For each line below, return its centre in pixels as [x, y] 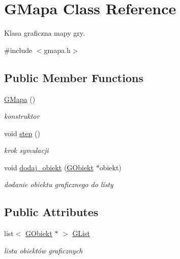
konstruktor [22, 116]
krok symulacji [26, 150]
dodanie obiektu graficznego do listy [59, 184]
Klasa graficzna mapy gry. [44, 33]
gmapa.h [57, 50]
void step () [22, 133]
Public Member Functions [74, 77]
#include [18, 50]
